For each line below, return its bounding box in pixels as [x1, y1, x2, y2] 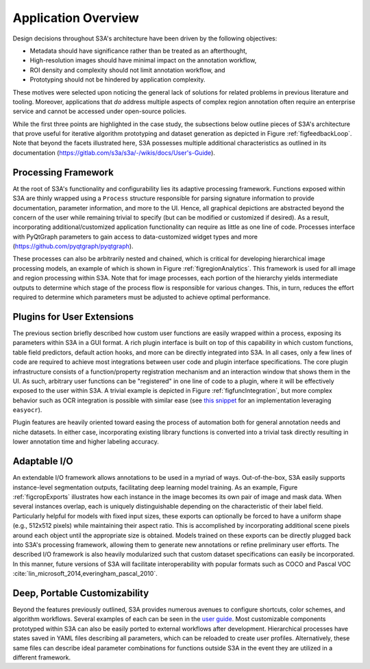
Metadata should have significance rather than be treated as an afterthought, [29, 47, 247, 55]
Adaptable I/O [12, 456, 73, 467]
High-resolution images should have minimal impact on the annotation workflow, [29, 56, 257, 64]
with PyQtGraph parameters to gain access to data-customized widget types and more [12, 232, 258, 241]
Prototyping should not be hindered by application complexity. [29, 75, 206, 84]
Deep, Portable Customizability [12, 587, 149, 599]
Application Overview [12, 10, 140, 25]
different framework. [12, 653, 71, 661]
